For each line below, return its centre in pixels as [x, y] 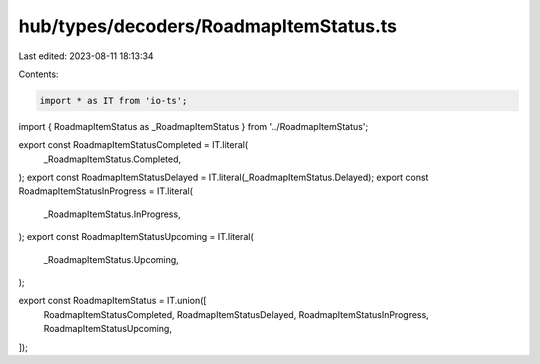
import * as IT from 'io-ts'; [113, 100]
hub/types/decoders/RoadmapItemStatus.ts [208, 26]
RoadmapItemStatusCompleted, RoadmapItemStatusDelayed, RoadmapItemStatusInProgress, [236, 314]
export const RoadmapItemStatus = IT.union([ [112, 301]
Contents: [38, 74]
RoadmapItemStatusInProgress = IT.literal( [106, 191]
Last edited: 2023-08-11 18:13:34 [86, 56]
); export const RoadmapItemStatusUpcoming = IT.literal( [136, 237]
